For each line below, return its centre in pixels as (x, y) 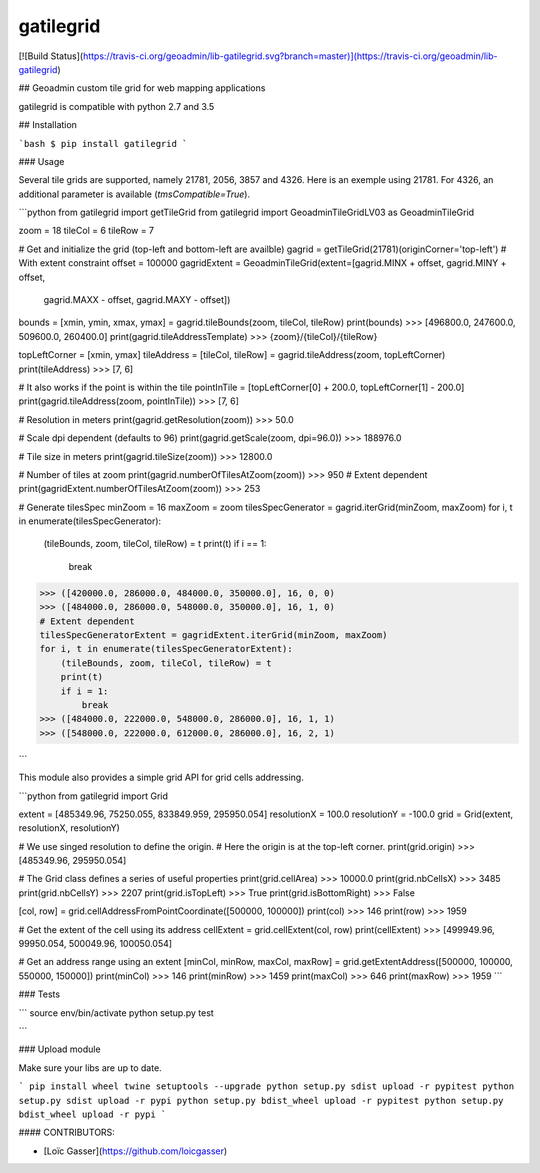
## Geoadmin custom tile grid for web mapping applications (142, 88)
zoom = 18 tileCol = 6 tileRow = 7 (86, 231)
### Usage (41, 161)
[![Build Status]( (51, 56)
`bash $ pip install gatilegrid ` (103, 143)
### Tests (39, 994)
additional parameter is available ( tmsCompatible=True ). (134, 194)
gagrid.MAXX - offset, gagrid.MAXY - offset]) (137, 300)
